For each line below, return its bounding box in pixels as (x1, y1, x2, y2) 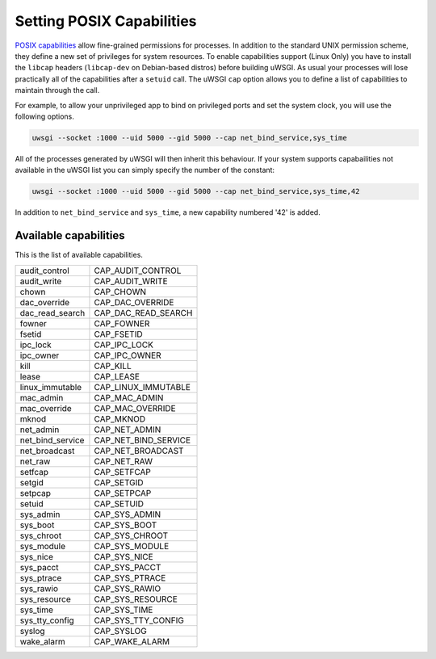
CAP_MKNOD (94, 413, 146, 424)
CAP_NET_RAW (94, 455, 153, 467)
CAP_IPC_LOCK (94, 339, 153, 350)
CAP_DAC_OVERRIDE (94, 296, 174, 308)
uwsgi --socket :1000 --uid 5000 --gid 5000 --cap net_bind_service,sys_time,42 (31, 187, 360, 196)
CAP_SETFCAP (94, 466, 151, 477)
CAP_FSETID (94, 328, 143, 339)
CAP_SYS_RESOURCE (94, 594, 178, 605)
